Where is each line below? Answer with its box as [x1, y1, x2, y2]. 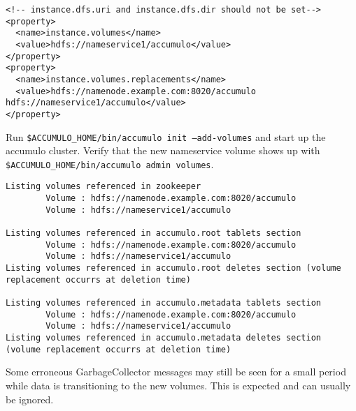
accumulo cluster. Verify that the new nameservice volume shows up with [6, 143, 320, 158]
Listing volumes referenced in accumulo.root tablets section [6, 228, 301, 239]
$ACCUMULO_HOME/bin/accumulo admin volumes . [6, 156, 214, 171]
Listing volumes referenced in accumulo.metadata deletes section [6, 333, 322, 343]
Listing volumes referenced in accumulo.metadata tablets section [6, 298, 322, 308]
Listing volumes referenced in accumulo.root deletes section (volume [6, 263, 341, 274]
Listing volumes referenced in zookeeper [6, 181, 201, 192]
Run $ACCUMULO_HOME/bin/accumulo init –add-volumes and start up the [6, 129, 326, 144]
